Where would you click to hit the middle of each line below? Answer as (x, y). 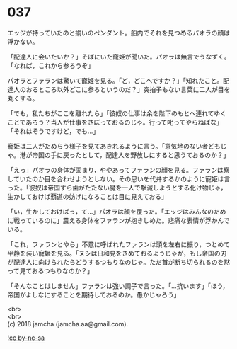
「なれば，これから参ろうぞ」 (51, 65)
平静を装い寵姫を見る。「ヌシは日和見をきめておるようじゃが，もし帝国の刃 (117, 253)
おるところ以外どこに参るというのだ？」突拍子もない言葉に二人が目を (128, 89)
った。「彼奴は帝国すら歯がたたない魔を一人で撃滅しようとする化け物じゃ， (117, 188)
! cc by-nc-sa (26, 338)
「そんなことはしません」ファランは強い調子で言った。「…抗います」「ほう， (118, 286)
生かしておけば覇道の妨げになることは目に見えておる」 (88, 196)
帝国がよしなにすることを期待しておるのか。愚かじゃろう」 (94, 294)
